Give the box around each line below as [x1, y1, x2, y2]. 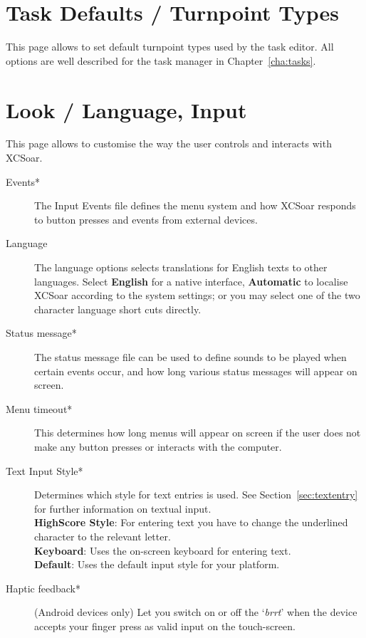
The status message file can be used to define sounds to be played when [34, 349, 347, 364]
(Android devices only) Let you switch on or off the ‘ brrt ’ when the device [34, 605, 357, 619]
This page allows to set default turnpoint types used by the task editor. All [6, 39, 334, 54]
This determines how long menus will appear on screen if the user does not [34, 425, 361, 440]
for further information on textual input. [34, 501, 211, 516]
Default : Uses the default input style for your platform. [34, 557, 280, 572]
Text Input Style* [6, 463, 83, 478]
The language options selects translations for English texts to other [34, 260, 328, 274]
